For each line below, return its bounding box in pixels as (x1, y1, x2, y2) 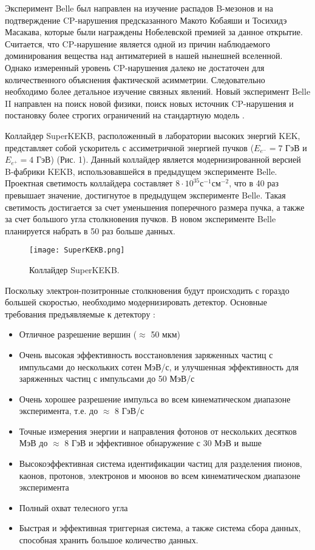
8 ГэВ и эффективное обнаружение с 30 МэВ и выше (64, 436, 262, 449)
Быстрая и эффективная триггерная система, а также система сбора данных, (19, 521, 301, 534)
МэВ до (19, 436, 48, 449)
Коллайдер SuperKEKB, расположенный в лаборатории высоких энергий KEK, (5, 129, 300, 141)
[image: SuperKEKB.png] (29, 246, 125, 255)
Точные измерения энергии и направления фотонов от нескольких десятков (19, 424, 297, 437)
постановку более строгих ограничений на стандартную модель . (5, 109, 245, 121)
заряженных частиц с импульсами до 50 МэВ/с (19, 372, 195, 385)
